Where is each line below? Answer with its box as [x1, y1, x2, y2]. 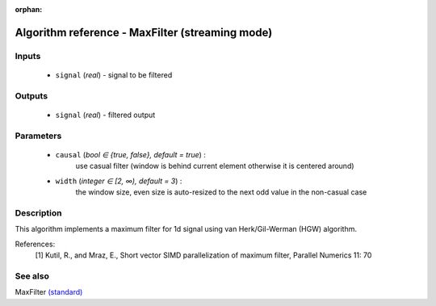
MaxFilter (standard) [15, 287, 83, 297]
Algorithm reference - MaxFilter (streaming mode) [15, 25, 273, 40]
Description [15, 207, 62, 218]
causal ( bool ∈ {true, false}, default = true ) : [55, 149, 206, 159]
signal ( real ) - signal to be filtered [55, 69, 173, 80]
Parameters [15, 130, 62, 141]
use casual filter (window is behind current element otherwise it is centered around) [75, 161, 354, 171]
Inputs [15, 50, 41, 61]
